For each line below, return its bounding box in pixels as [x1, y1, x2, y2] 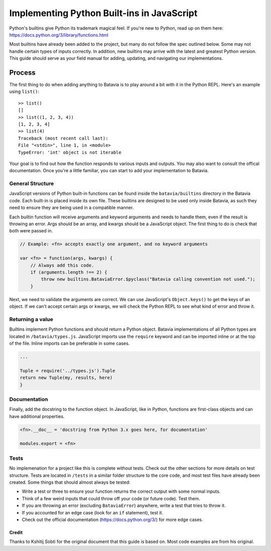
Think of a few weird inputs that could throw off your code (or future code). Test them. [22, 495, 200, 501]
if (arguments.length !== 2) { [30, 269, 107, 275]
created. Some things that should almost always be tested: [9, 479, 130, 485]
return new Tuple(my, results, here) [20, 375, 113, 381]
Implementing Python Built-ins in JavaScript [9, 8, 198, 19]
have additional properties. [9, 413, 65, 419]
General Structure [9, 180, 54, 187]
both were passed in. [9, 228, 53, 234]
